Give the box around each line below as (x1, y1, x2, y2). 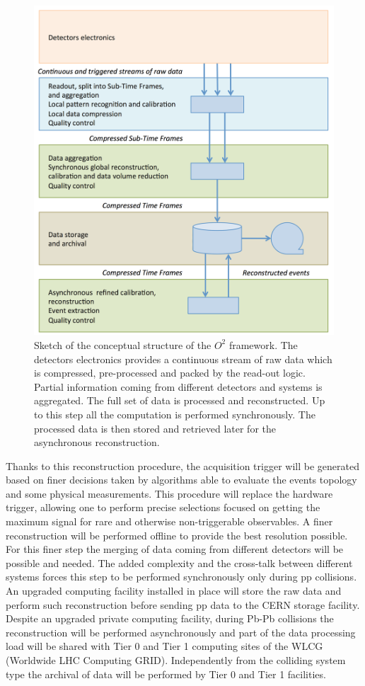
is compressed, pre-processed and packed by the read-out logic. (34, 365, 306, 380)
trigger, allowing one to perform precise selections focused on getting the (6, 500, 320, 515)
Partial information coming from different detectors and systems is (34, 379, 323, 394)
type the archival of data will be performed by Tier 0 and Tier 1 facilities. (6, 666, 326, 681)
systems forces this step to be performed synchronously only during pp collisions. (6, 569, 357, 584)
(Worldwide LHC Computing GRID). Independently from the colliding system (6, 653, 346, 667)
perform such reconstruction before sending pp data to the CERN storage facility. (6, 597, 360, 612)
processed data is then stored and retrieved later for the (34, 421, 276, 435)
